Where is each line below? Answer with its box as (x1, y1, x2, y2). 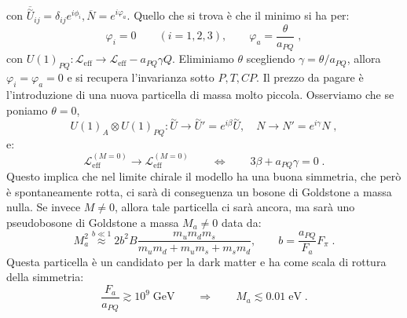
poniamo (6, 101, 48, 118)
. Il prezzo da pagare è (256, 69, 364, 86)
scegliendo (246, 50, 295, 67)
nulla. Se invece (6, 199, 81, 215)
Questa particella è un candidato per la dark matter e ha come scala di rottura (6, 253, 387, 269)
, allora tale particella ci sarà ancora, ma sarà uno (115, 199, 355, 215)
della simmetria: (6, 269, 84, 285)
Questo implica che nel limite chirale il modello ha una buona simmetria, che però (6, 168, 401, 185)
